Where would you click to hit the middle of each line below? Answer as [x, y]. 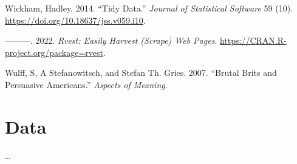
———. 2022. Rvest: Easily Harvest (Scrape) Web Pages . [111, 40]
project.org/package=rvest [54, 52]
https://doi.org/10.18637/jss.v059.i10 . [75, 20]
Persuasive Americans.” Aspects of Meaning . [86, 84]
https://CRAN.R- [253, 40]
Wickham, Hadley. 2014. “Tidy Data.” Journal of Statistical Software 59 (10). [149, 8]
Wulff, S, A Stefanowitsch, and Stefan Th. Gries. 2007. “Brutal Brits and [141, 73]
